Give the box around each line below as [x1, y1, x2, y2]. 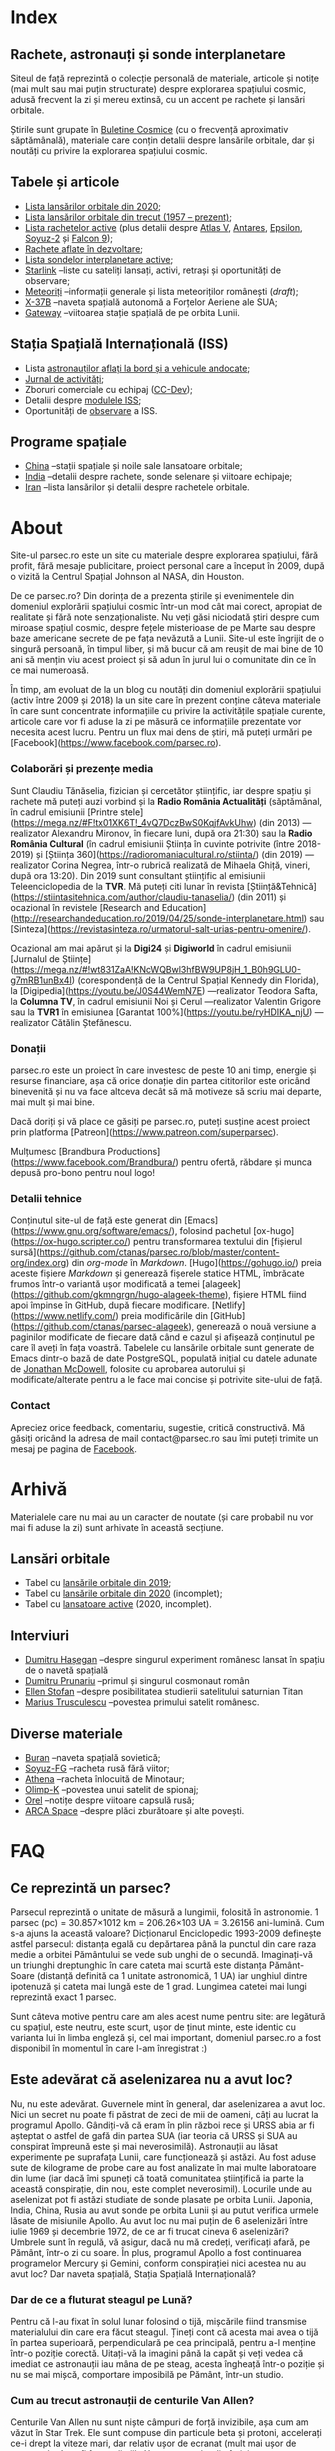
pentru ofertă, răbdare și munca [180, 1156, 313, 1168]
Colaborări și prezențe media [10, 762, 154, 776]
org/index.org [10, 1257, 67, 1269]
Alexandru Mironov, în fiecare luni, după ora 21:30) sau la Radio [51, 827, 313, 839]
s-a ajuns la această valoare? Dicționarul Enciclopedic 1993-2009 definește [10, 1927, 322, 1939]
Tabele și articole [10, 174, 120, 191]
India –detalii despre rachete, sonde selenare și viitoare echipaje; [24, 471, 293, 483]
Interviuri [10, 1627, 70, 1644]
